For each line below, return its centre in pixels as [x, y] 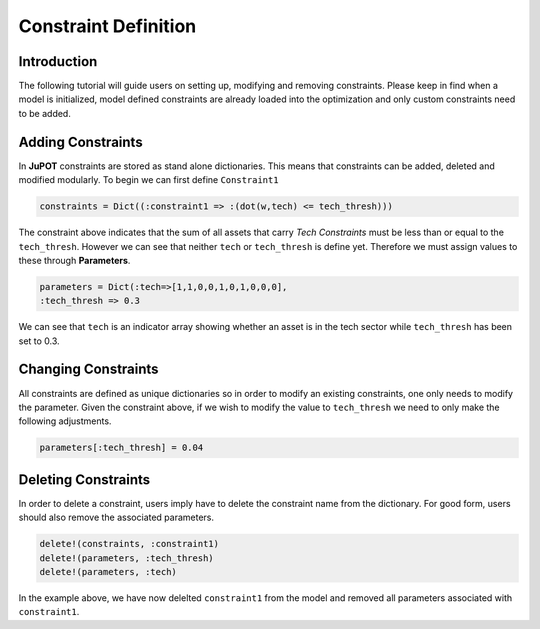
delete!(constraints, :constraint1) [129, 544]
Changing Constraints [88, 369]
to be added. [45, 113]
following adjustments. [65, 421]
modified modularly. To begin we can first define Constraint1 [148, 180]
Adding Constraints [81, 141]
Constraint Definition [107, 26]
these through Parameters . [74, 260]
